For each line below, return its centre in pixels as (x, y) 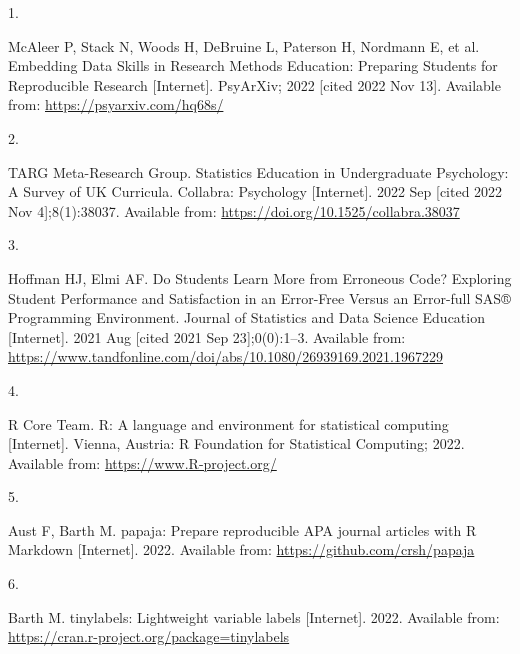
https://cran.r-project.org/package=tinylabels (149, 636)
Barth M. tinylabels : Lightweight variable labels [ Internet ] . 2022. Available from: (254, 616)
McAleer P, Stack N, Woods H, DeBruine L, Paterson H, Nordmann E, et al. (244, 45)
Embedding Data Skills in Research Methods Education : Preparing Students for (253, 65)
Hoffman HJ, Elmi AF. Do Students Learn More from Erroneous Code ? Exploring (260, 277)
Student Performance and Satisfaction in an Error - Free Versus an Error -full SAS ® (259, 297)
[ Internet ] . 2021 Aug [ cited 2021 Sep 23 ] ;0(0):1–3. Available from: (207, 336)
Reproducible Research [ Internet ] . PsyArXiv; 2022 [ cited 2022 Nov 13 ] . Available (254, 84)
